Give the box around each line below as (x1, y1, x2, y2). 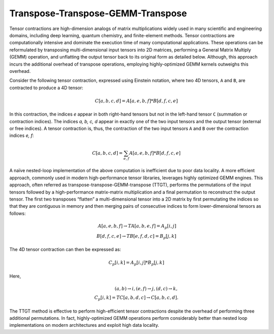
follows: (9, 210, 26, 216)
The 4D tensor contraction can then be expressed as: (9, 246, 121, 253)
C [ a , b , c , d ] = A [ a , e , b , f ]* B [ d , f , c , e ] (94, 98, 178, 104)
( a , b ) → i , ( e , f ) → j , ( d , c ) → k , (114, 286, 178, 292)
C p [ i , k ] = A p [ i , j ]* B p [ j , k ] (108, 260, 164, 267)
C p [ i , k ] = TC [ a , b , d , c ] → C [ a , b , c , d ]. (94, 295, 179, 301)
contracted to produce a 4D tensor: (9, 85, 84, 91)
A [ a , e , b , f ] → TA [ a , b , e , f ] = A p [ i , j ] (97, 223, 177, 230)
